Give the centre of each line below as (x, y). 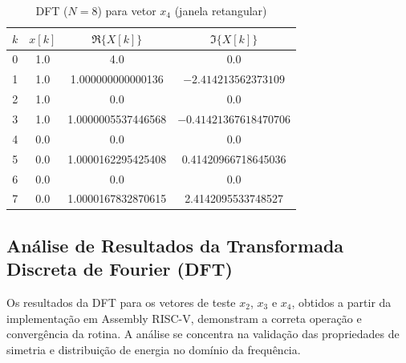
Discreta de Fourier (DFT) (120, 269)
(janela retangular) (221, 10)
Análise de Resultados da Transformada (175, 245)
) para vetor (127, 10)
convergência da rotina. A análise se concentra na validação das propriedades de (203, 334)
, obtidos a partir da (341, 302)
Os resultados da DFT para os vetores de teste (121, 302)
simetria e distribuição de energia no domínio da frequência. (154, 349)
